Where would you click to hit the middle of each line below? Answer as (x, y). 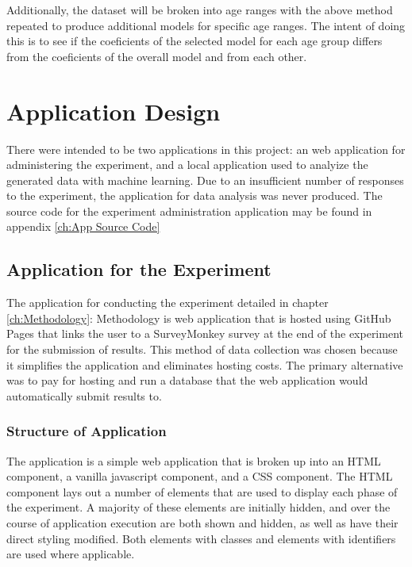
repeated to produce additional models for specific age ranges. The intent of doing (206, 25)
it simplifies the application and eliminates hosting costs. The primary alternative (205, 364)
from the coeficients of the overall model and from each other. (157, 56)
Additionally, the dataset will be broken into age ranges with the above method (200, 10)
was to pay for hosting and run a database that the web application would (187, 380)
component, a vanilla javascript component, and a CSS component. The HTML (200, 476)
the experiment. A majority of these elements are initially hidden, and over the (198, 507)
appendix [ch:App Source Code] (83, 226)
